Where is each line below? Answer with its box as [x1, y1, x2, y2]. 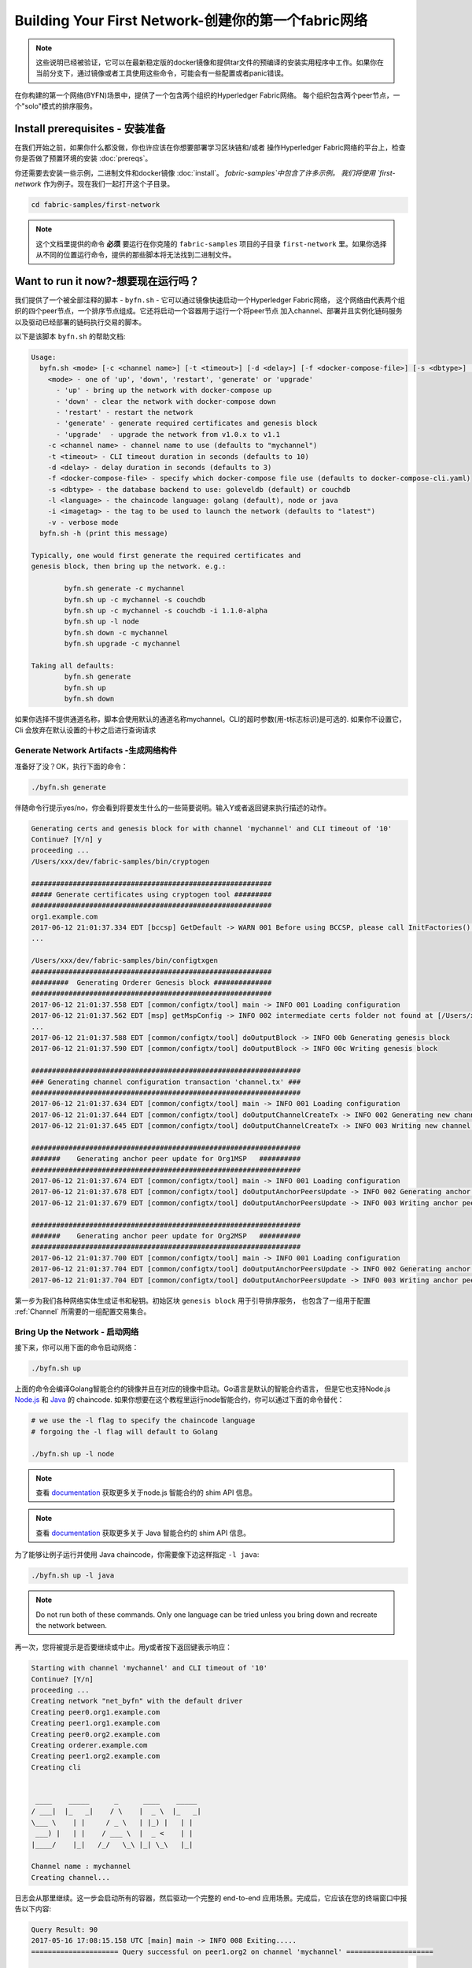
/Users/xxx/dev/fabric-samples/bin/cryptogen [31, 856, 210, 866]
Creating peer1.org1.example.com [31, 1718, 160, 1728]
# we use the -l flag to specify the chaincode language [31, 1416, 256, 1425]
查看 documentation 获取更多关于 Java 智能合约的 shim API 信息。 [35, 1528, 251, 1537]
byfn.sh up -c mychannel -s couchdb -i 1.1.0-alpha [64, 606, 268, 615]
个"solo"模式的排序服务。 [14, 102, 98, 111]
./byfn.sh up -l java [31, 1571, 115, 1580]
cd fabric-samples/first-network [31, 201, 160, 209]
